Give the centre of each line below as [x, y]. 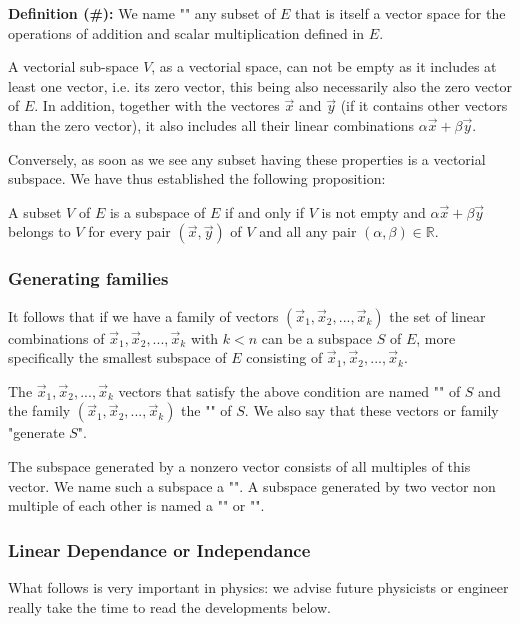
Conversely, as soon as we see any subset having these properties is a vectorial [247, 158]
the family [39, 410]
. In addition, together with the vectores [157, 105]
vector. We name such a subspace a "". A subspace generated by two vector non [252, 485]
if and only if [265, 211]
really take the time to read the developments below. [169, 606]
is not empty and [373, 211]
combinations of [56, 337]
